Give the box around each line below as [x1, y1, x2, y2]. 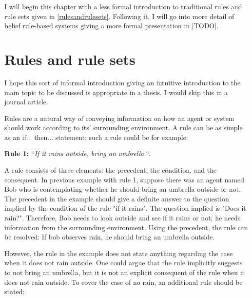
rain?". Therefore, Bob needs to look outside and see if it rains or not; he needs [4, 213, 241, 223]
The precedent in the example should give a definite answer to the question [4, 193, 229, 203]
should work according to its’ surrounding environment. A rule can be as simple [4, 122, 243, 133]
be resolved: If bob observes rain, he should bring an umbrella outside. [4, 232, 215, 242]
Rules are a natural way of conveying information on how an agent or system [4, 113, 234, 123]
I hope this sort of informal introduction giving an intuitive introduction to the [4, 77, 241, 87]
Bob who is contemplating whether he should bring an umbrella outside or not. [4, 184, 241, 194]
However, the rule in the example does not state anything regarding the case [4, 248, 233, 258]
